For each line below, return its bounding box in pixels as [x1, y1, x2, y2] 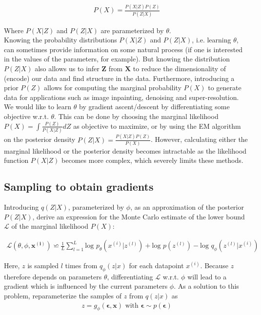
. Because [200, 260, 228, 271]
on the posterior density [4, 134, 76, 144]
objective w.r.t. [4, 111, 49, 121]
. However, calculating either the [151, 134, 248, 144]
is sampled [27, 260, 59, 271]
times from [65, 260, 98, 271]
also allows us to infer [35, 63, 100, 74]
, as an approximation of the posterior [130, 202, 244, 212]
